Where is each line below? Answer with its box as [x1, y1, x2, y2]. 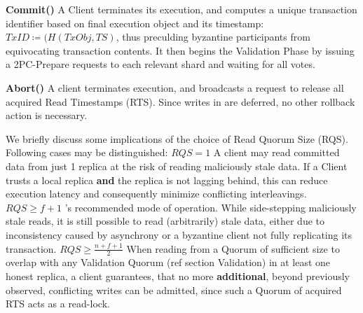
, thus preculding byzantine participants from [116, 29, 310, 44]
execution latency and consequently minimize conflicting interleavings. [6, 186, 307, 201]
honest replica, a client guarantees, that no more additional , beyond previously [6, 268, 350, 283]
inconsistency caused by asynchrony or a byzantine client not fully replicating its [6, 227, 352, 242]
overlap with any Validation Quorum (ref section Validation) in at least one [6, 255, 331, 270]
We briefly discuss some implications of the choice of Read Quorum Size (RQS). [6, 131, 348, 146]
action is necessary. [6, 108, 88, 123]
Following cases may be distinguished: [6, 145, 168, 160]
